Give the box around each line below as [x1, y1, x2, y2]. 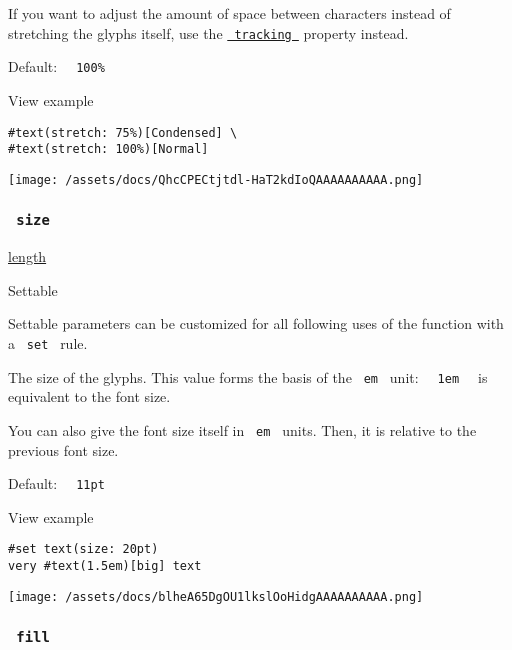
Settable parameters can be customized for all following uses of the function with [8, 313, 504, 334]
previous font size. [8, 439, 119, 460]
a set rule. [8, 333, 88, 354]
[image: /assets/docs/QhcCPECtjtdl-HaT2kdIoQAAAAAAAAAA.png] [8, 172, 424, 187]
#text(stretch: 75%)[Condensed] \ [8, 125, 238, 140]
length [8, 246, 47, 267]
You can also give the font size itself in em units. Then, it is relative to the [8, 419, 477, 440]
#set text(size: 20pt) [8, 542, 159, 557]
